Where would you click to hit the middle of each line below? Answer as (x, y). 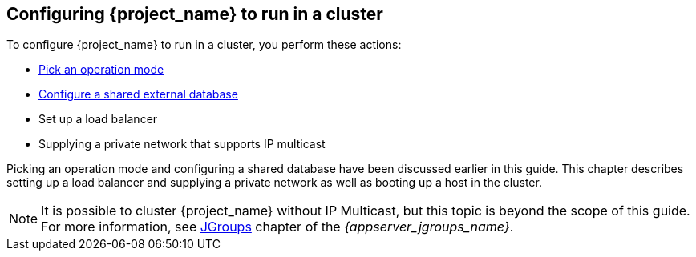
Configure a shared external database (138, 94)
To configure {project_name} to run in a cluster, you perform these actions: (204, 45)
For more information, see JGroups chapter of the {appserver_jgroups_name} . (277, 227)
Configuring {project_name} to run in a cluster (195, 14)
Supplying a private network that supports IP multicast (182, 144)
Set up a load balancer (98, 119)
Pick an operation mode (101, 70)
